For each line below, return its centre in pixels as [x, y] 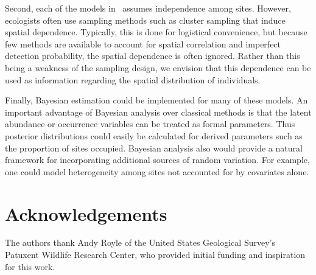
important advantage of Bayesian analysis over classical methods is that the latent [158, 112]
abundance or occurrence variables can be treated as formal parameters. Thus [150, 124]
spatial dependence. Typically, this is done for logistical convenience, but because [156, 32]
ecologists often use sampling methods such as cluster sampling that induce [145, 20]
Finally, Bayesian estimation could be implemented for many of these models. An [156, 100]
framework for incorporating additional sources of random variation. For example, [157, 160]
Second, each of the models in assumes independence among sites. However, [148, 8]
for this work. [30, 266]
